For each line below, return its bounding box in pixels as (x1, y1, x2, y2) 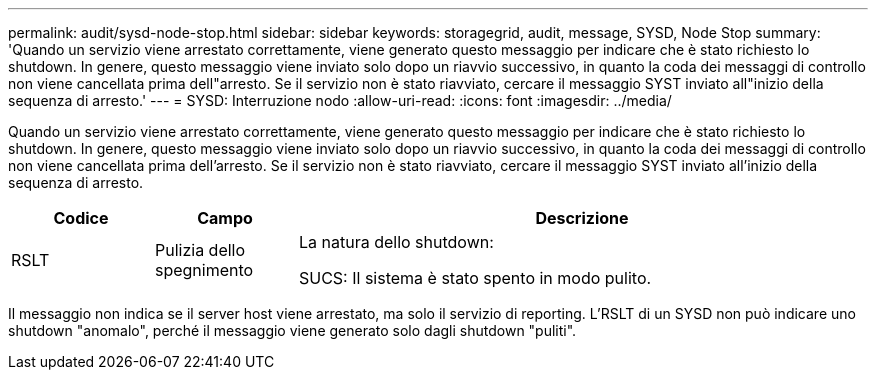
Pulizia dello (154, 240, 246, 260)
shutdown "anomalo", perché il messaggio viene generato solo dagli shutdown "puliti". (8, 322, 577, 339)
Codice (53, 208, 109, 228)
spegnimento (154, 260, 254, 280)
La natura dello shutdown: (298, 232, 494, 252)
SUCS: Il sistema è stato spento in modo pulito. (298, 268, 652, 288)
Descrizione (535, 208, 629, 228)
